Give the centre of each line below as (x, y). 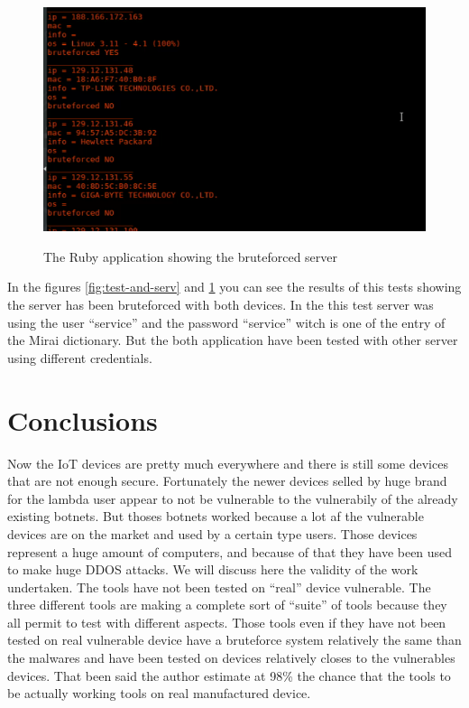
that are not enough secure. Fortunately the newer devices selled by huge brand (227, 481)
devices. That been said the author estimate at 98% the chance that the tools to (229, 675)
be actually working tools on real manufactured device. (159, 693)
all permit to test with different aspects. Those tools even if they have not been (227, 622)
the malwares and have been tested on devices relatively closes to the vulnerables (231, 658)
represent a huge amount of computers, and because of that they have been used (230, 551)
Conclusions (83, 419)
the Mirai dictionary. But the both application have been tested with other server (233, 340)
